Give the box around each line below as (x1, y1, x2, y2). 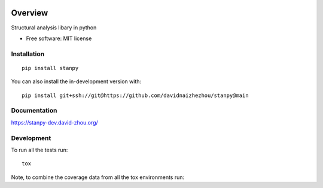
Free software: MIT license (26, 35, 92, 42)
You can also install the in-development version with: (11, 78, 142, 85)
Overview (11, 8, 48, 18)
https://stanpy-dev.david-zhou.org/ (11, 119, 98, 126)
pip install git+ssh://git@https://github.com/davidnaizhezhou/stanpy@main (22, 92, 249, 99)
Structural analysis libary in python (11, 24, 97, 31)
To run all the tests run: (11, 146, 68, 153)
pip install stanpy (22, 65, 79, 71)
